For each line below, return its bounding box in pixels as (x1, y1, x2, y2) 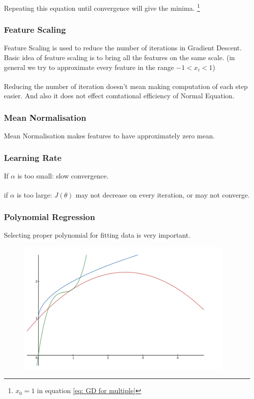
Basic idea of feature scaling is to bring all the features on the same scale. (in (4, 52, 235, 63)
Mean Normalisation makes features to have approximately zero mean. (4, 131, 215, 141)
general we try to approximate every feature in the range (4, 62, 174, 72)
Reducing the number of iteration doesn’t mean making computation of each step (4, 81, 248, 91)
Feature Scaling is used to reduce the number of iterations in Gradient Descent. (4, 43, 242, 53)
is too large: (17, 190, 52, 200)
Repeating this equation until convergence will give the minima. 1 (4, 1, 200, 13)
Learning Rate (4, 151, 62, 163)
